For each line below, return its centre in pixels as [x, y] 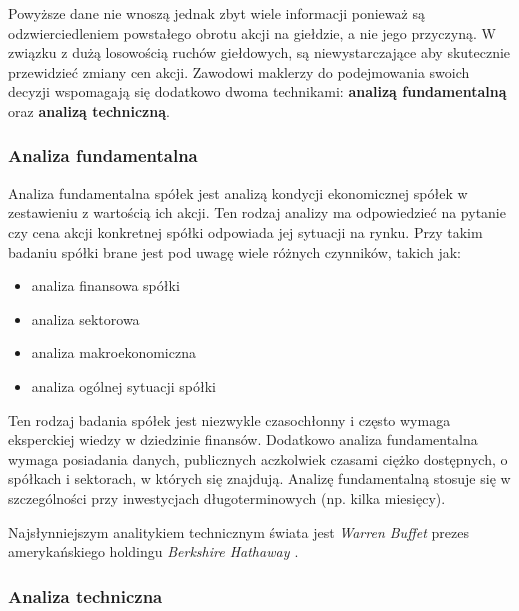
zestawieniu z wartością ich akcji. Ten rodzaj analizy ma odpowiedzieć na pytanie [257, 212]
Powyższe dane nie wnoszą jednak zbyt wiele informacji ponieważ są [216, 13]
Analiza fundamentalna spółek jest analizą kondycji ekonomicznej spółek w [238, 192]
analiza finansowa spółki [105, 285]
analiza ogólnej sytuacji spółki [123, 385]
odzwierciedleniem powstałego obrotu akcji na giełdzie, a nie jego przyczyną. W [252, 32]
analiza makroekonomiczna [113, 352]
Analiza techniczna [85, 595]
